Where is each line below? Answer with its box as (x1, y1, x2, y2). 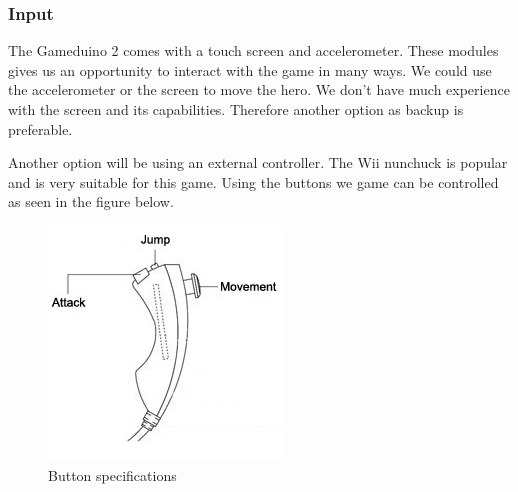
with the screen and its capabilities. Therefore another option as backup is (8, 99, 464, 119)
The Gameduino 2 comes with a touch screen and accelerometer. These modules (8, 40, 499, 61)
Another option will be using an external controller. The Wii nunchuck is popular (8, 152, 508, 173)
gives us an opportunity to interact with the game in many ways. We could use (8, 59, 492, 80)
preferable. (8, 118, 73, 139)
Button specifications (48, 464, 177, 485)
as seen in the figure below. (8, 191, 174, 212)
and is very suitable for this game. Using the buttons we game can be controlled (8, 171, 499, 192)
